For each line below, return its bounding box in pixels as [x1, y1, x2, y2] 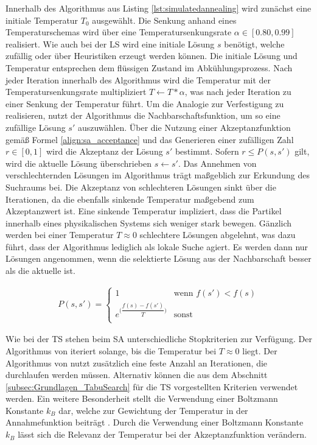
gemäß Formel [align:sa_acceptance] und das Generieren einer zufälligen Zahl [5, 133, 294, 145]
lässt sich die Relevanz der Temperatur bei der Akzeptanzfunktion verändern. [18, 428, 307, 441]
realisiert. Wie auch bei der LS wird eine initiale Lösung [5, 37, 215, 50]
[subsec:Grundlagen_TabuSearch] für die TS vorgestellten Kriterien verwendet [5, 380, 298, 393]
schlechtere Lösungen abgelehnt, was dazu [139, 228, 296, 241]
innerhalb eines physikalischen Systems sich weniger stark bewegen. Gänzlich [5, 216, 292, 229]
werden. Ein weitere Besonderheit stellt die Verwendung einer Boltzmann [5, 392, 278, 405]
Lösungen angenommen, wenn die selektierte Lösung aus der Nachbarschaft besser [5, 252, 312, 265]
